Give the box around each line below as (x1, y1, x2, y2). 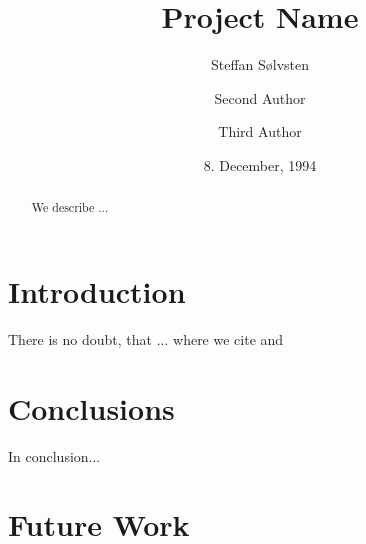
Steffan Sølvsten (210, 54, 310, 75)
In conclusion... (8, 445, 101, 466)
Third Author (218, 121, 302, 142)
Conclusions (8, 387, 175, 428)
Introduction (8, 270, 186, 311)
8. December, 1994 (203, 154, 317, 175)
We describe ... (31, 199, 109, 216)
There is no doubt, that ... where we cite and (8, 328, 284, 349)
